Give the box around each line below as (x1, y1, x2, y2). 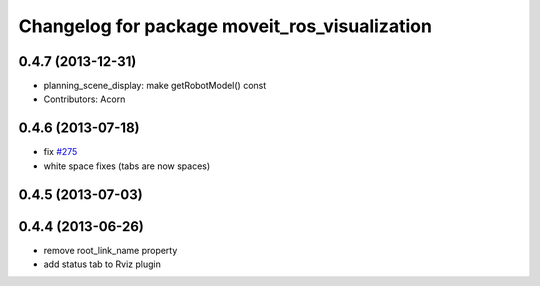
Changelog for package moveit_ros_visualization (18, 15, 432, 37)
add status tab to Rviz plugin (43, 258, 162, 270)
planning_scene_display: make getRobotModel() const (43, 80, 267, 92)
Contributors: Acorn (43, 93, 126, 105)
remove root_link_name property (43, 244, 178, 256)
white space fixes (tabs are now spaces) (43, 160, 211, 172)
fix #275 (43, 146, 78, 158)
